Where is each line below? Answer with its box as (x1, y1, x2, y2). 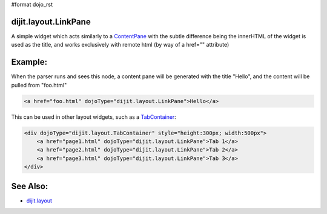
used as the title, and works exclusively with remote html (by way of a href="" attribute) (11, 41, 230, 48)
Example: (11, 57, 48, 67)
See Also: (11, 181, 48, 191)
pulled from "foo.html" (11, 81, 67, 89)
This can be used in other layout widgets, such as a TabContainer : (11, 113, 177, 121)
